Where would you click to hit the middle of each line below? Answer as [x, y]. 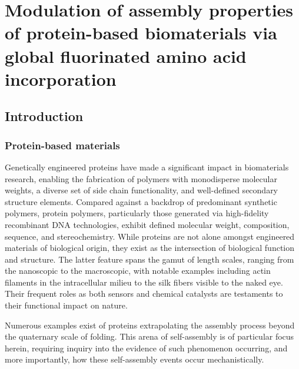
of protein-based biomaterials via [141, 33]
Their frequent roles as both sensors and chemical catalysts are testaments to [144, 293]
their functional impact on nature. [66, 305]
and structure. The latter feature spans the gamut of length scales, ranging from [149, 259]
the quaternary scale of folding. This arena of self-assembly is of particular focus [149, 336]
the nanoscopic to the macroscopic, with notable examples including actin [138, 271]
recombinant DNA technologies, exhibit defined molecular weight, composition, [147, 224]
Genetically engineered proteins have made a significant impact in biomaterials [147, 167]
